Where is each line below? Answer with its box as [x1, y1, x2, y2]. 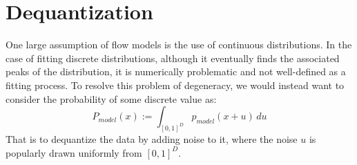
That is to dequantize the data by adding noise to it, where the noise [6, 131, 298, 146]
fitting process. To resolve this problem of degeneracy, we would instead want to [6, 77, 345, 92]
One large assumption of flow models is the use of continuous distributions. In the [6, 37, 352, 52]
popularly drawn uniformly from [6, 145, 142, 159]
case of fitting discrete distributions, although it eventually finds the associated [6, 50, 340, 65]
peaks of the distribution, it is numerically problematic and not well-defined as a [6, 64, 346, 79]
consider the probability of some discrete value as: [6, 91, 217, 106]
